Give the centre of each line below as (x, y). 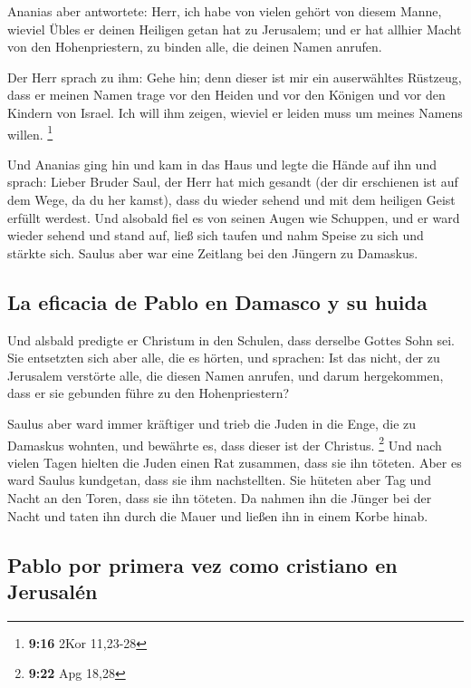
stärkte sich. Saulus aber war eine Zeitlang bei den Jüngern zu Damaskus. (213, 252)
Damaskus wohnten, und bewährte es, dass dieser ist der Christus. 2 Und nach (225, 443)
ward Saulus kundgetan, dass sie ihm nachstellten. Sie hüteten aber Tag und (219, 480)
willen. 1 (30, 132)
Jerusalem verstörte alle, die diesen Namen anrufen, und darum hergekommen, (226, 375)
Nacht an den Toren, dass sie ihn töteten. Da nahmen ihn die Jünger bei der (220, 497)
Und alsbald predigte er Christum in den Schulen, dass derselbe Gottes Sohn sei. (231, 339)
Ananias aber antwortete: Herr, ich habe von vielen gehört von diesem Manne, (225, 11)
